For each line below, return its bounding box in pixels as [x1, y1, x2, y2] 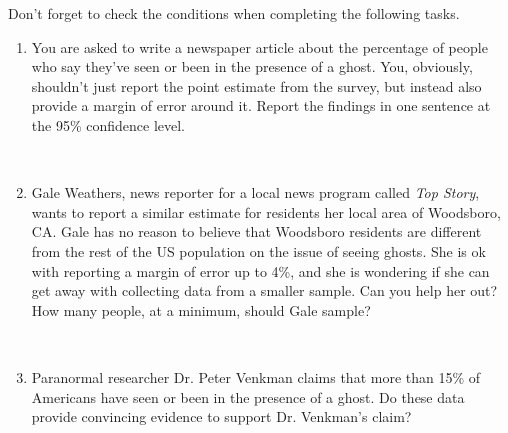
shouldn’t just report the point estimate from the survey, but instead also [31, 75, 482, 96]
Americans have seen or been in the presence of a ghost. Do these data [31, 386, 465, 407]
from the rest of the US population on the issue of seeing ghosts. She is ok [31, 240, 486, 261]
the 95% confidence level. [31, 114, 185, 135]
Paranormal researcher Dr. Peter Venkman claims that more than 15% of [31, 366, 481, 387]
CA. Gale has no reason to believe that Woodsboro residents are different [31, 221, 482, 242]
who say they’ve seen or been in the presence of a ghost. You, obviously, [31, 56, 473, 77]
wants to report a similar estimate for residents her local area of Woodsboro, [31, 201, 501, 222]
